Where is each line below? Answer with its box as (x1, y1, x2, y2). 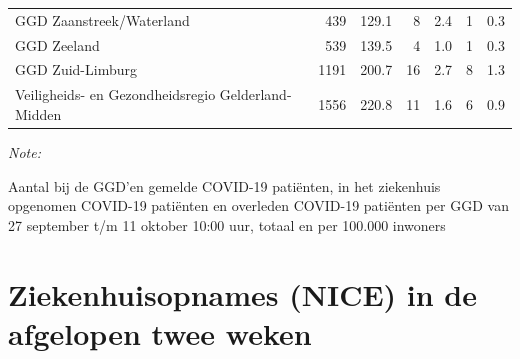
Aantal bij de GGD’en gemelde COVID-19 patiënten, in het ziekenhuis (8, 175, 441, 196)
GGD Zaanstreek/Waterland (15, 9, 190, 30)
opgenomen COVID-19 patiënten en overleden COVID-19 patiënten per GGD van (8, 195, 509, 216)
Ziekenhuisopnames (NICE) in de (8, 273, 478, 314)
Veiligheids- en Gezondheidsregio (15, 84, 216, 105)
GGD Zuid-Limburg (15, 59, 137, 80)
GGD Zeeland (15, 34, 100, 55)
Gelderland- (219, 84, 292, 105)
